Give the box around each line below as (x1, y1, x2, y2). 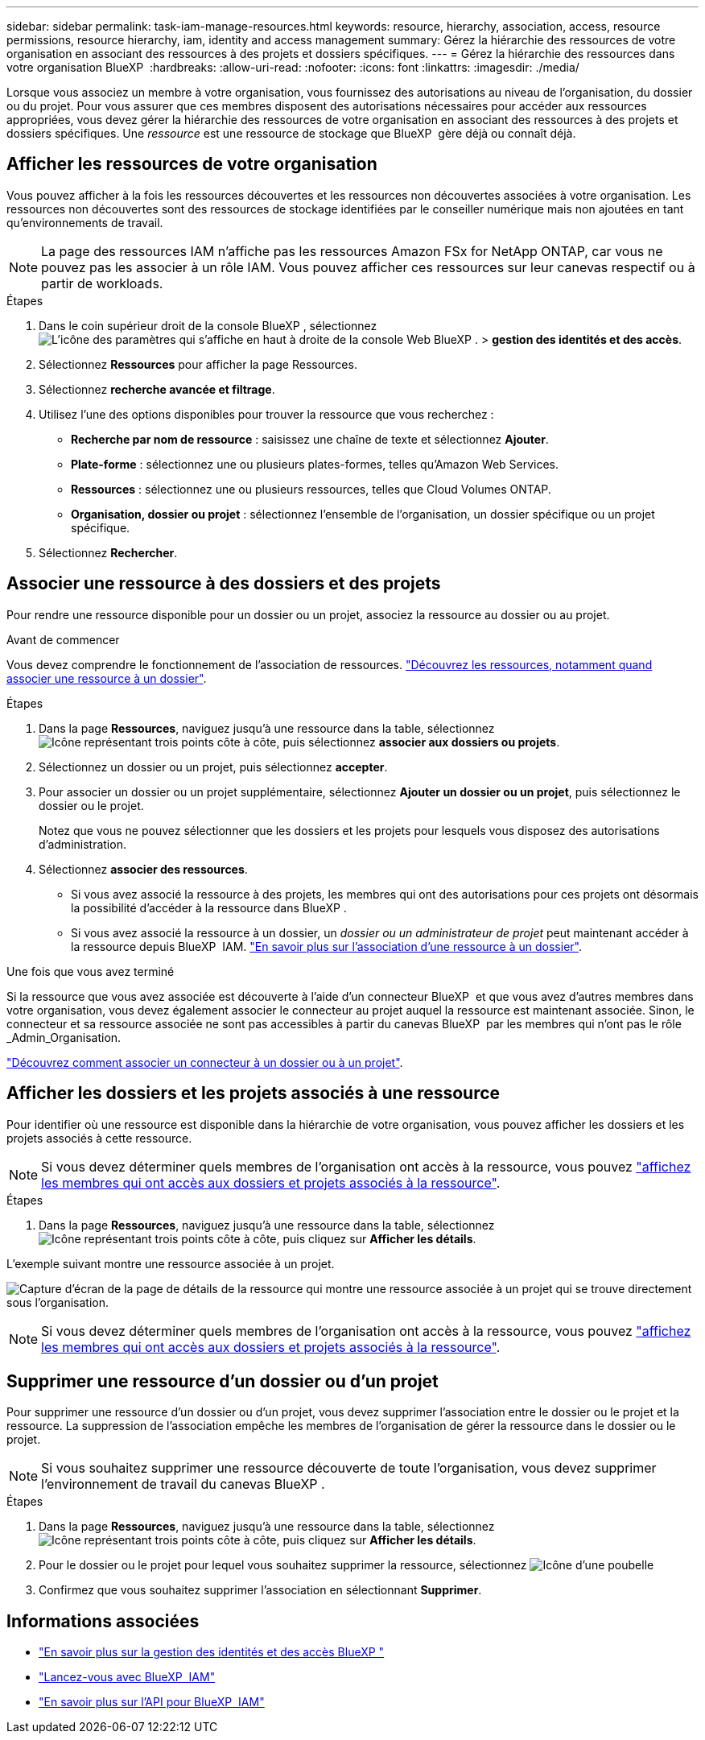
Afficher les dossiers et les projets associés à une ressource (6, 1083, 501, 1104)
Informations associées (6, 1610, 200, 1631)
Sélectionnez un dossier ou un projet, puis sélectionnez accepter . (39, 759, 388, 774)
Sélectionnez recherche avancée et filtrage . (39, 382, 275, 396)
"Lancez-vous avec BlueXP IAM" (39, 1670, 216, 1684)
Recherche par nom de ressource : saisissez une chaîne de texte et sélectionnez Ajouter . (71, 432, 549, 446)
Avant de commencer (6, 632, 120, 647)
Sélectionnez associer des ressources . (39, 862, 248, 876)
